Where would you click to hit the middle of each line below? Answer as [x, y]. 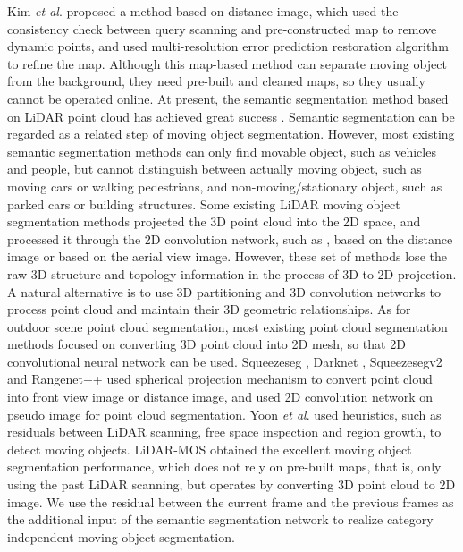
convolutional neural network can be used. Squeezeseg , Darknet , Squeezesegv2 [225, 361]
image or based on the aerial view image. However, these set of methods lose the [227, 256]
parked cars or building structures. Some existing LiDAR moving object [204, 204]
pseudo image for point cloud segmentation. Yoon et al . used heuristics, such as [224, 414]
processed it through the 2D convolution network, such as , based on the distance [230, 238]
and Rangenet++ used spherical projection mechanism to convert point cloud [220, 379]
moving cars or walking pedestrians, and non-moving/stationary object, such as [225, 186]
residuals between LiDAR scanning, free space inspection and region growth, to [224, 432]
